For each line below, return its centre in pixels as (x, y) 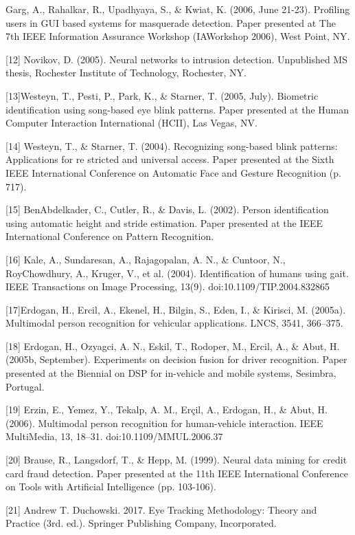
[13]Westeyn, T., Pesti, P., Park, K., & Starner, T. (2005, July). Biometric (162, 95)
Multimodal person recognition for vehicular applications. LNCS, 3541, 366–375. (174, 323)
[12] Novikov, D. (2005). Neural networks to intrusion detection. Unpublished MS (176, 59)
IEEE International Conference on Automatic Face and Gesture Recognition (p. (173, 172)
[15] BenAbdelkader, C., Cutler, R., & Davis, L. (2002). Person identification (167, 209)
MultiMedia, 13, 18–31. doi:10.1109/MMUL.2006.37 (114, 436)
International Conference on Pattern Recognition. (110, 236)
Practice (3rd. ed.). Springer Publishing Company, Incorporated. (141, 523)
